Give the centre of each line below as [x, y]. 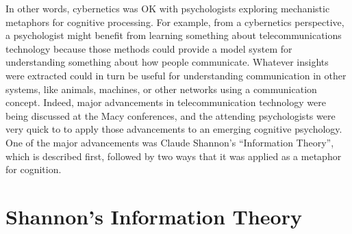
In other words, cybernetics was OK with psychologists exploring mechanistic [168, 8]
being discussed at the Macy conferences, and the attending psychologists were [171, 115]
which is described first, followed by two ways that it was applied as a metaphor [174, 156]
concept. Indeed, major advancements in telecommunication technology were [166, 102]
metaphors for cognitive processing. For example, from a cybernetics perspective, [175, 22]
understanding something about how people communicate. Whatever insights [167, 62]
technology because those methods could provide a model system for [149, 48]
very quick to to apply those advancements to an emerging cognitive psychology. [174, 129]
